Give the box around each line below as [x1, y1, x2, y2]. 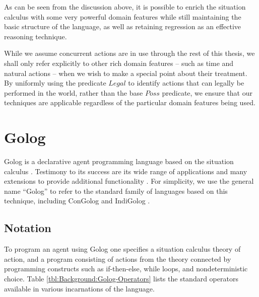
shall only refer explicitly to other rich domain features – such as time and [4, 57, 234, 68]
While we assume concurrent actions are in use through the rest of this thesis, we [4, 48, 255, 58]
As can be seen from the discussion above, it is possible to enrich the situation [4, 2, 246, 12]
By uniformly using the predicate [4, 78, 106, 88]
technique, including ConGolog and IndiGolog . [4, 195, 150, 206]
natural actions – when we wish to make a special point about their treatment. [4, 67, 247, 78]
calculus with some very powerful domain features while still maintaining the [4, 11, 241, 22]
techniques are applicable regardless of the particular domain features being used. [4, 97, 255, 108]
